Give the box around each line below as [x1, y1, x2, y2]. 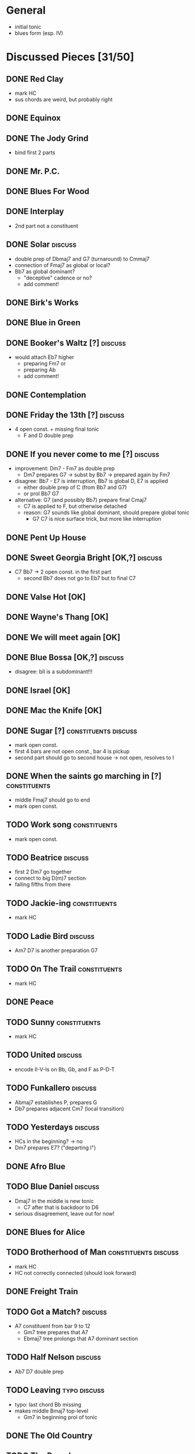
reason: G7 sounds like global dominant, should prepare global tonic [23, 509, 190, 516]
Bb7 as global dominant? [14, 268, 75, 275]
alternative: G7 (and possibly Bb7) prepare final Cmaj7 [14, 497, 147, 504]
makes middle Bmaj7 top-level [14, 1407, 89, 1414]
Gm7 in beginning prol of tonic [23, 1413, 97, 1421]
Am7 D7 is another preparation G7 [14, 947, 98, 954]
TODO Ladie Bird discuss [6, 931, 95, 941]
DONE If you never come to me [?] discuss [6, 449, 160, 459]
